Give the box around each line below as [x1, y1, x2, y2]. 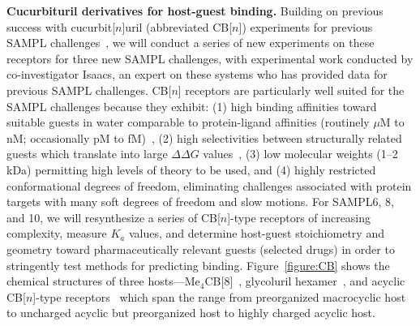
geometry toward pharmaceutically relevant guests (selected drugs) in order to [6, 240, 395, 257]
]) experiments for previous [238, 18, 373, 35]
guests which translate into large [6, 145, 168, 162]
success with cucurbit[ [6, 18, 116, 35]
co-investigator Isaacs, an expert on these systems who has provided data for [6, 66, 388, 83]
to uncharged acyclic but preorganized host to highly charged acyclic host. [6, 304, 375, 321]
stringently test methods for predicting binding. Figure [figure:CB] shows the [6, 256, 390, 273]
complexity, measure [6, 225, 107, 242]
